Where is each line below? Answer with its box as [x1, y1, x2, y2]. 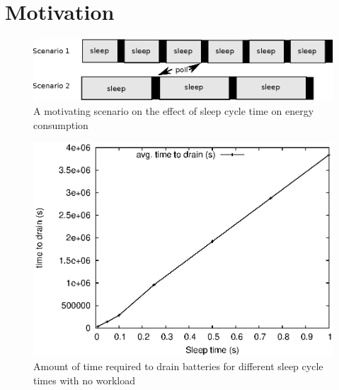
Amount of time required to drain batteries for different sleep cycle [33, 359, 323, 374]
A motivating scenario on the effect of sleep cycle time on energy [33, 104, 314, 118]
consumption [33, 117, 88, 132]
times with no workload [33, 372, 136, 387]
